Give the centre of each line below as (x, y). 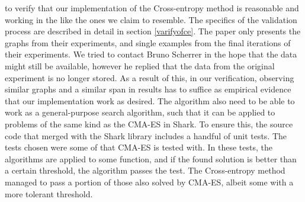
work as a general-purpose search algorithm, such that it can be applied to (140, 112)
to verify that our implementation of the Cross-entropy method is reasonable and (152, 8)
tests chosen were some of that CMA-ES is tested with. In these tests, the (139, 147)
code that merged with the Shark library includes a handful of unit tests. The (146, 135)
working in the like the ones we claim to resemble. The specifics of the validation (151, 19)
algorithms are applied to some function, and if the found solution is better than (151, 158)
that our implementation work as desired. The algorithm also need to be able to (150, 100)
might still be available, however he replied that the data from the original (140, 65)
